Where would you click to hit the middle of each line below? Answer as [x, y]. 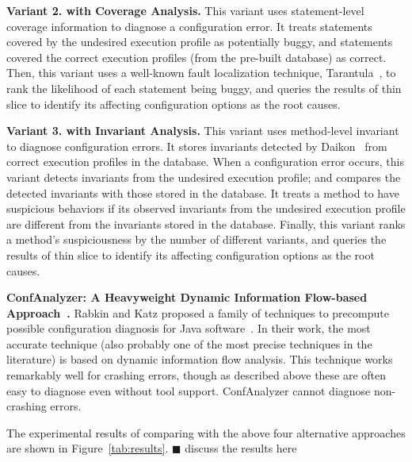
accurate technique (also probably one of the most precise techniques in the [189, 343]
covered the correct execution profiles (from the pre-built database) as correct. [196, 57]
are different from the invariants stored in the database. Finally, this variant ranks [206, 223]
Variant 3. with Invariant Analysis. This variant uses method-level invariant [203, 131]
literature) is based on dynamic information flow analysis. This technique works [200, 359]
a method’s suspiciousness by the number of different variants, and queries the [196, 239]
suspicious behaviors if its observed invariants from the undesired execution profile [206, 208]
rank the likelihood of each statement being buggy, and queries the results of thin [204, 88]
